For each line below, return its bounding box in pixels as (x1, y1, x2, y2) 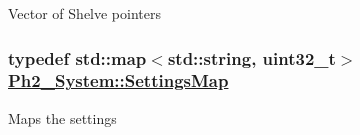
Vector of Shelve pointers (8, 3, 161, 23)
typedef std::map (8, 45, 147, 70)
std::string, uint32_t (167, 45, 336, 70)
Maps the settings (8, 107, 117, 128)
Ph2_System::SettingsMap (8, 68, 229, 93)
